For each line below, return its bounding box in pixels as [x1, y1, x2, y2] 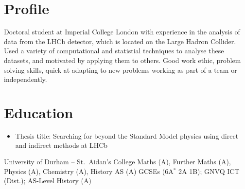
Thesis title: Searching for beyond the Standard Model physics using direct [15, 130, 239, 141]
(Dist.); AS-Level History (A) [4, 175, 91, 186]
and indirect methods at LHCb [15, 140, 108, 150]
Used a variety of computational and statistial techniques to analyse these [4, 46, 224, 56]
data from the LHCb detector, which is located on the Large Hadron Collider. [4, 36, 236, 46]
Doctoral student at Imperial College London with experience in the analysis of [4, 27, 240, 37]
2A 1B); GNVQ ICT [178, 166, 240, 176]
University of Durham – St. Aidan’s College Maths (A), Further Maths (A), [4, 157, 231, 166]
